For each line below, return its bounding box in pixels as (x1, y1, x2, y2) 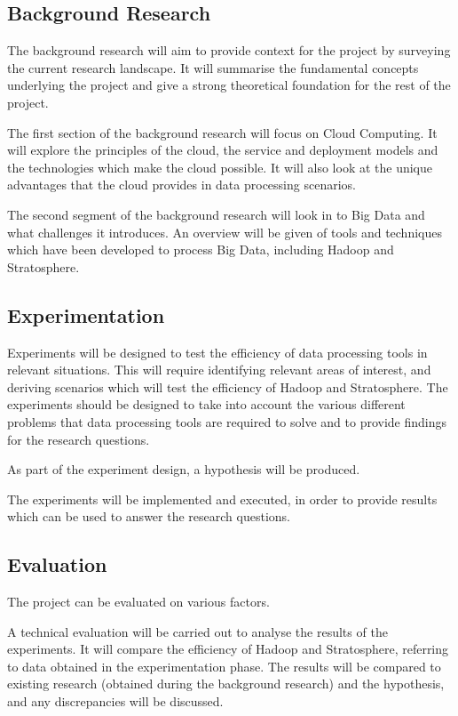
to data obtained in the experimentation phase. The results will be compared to (7, 656, 441, 675)
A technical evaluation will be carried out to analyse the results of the (7, 622, 388, 640)
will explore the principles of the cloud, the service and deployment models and (7, 141, 438, 159)
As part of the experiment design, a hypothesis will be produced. (7, 460, 360, 479)
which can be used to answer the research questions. (7, 507, 290, 526)
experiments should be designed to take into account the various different (7, 395, 406, 414)
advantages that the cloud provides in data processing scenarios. (7, 175, 356, 194)
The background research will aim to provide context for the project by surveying (7, 41, 451, 60)
